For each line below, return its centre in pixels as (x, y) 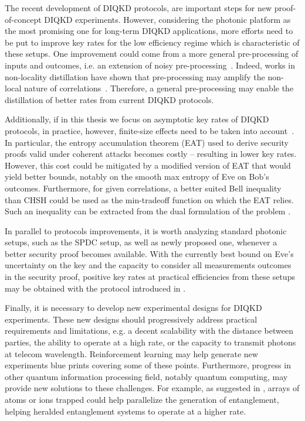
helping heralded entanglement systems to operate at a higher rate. (126, 411)
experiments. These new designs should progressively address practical (131, 319)
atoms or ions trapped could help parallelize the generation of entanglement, (142, 399)
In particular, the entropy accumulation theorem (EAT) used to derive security (147, 142)
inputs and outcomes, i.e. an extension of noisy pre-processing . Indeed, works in (150, 65)
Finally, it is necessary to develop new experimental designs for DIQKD (133, 308)
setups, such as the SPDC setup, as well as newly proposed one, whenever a (141, 242)
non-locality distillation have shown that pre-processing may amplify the (135, 76)
